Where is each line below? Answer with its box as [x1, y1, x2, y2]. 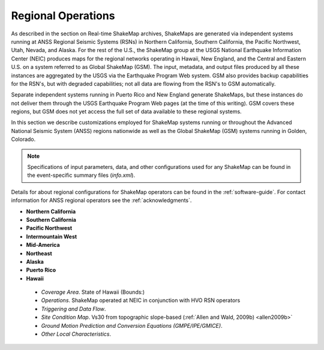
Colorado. [11, 135, 36, 143]
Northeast [26, 249, 52, 257]
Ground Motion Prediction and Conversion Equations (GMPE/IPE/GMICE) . [41, 322, 223, 329]
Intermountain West [26, 233, 77, 240]
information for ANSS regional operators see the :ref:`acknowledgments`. [11, 197, 192, 204]
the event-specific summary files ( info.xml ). [27, 171, 135, 179]
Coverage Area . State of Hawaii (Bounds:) [41, 288, 145, 296]
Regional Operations [11, 9, 115, 22]
